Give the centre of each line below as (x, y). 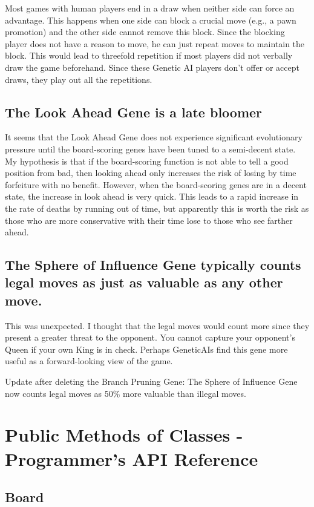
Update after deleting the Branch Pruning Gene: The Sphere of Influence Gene (151, 381)
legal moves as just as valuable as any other (144, 282)
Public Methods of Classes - (124, 435)
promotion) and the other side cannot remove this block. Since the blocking (145, 32)
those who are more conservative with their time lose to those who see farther (149, 220)
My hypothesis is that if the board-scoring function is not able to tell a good (147, 161)
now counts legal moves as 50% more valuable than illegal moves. (126, 393)
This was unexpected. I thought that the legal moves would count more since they (157, 325)
